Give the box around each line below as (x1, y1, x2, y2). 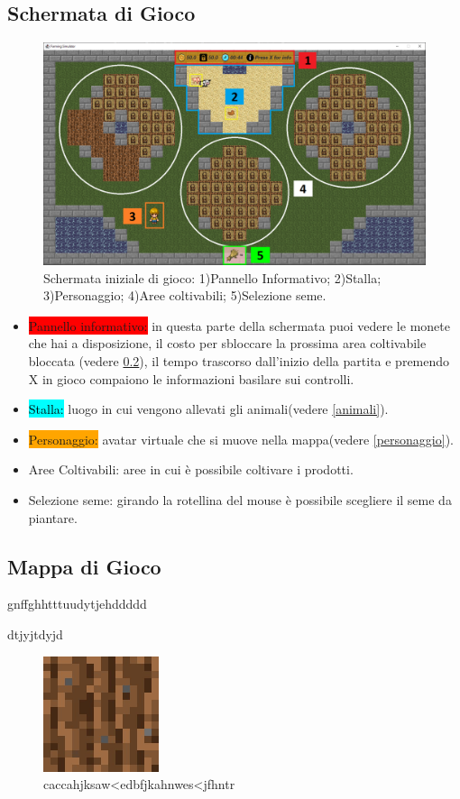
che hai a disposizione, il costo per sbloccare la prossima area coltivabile (28, 334, 427, 353)
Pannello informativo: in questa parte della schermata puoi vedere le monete (28, 316, 450, 335)
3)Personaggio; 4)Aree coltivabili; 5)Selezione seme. (43, 286, 327, 305)
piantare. (28, 508, 78, 527)
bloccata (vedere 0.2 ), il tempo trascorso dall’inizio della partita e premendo (28, 351, 450, 370)
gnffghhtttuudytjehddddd (7, 594, 147, 613)
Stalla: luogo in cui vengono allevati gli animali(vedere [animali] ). (28, 399, 389, 418)
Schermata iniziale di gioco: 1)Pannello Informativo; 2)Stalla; (43, 268, 382, 287)
